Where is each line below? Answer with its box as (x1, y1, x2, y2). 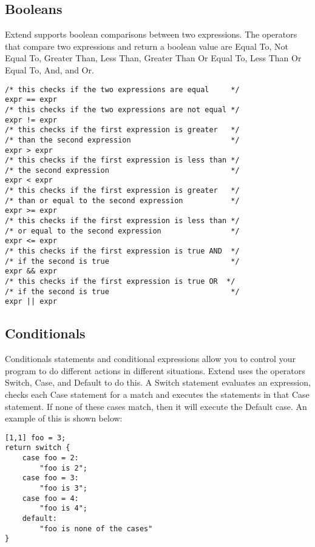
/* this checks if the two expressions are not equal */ (5, 105, 240, 114)
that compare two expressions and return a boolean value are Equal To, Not (5, 39, 288, 52)
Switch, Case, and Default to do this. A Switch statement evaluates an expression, (5, 376, 311, 389)
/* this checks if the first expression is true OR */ (5, 277, 235, 286)
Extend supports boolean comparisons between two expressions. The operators (5, 28, 297, 41)
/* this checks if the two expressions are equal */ (5, 85, 240, 94)
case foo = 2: (22, 454, 79, 463)
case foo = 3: (22, 474, 79, 483)
